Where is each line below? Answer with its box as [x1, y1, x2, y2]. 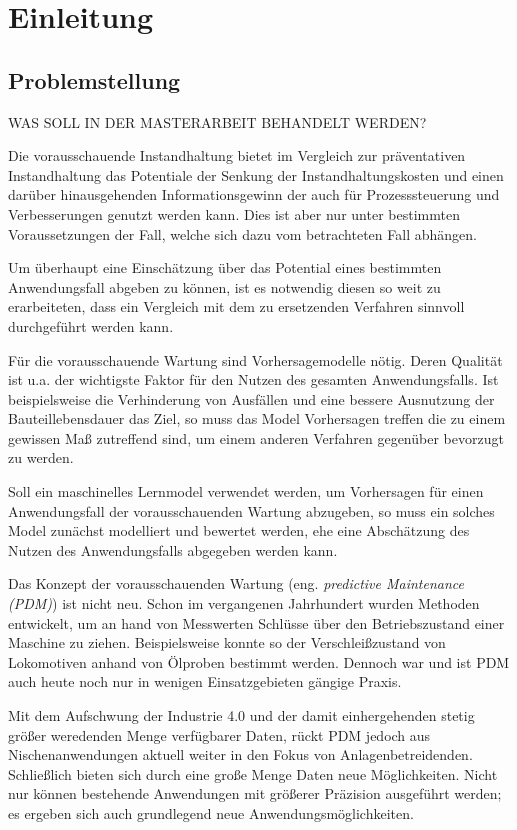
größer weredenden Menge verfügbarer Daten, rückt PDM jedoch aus [8, 724, 431, 745]
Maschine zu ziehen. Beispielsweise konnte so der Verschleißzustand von [8, 632, 446, 653]
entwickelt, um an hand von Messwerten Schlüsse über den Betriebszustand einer [8, 612, 505, 633]
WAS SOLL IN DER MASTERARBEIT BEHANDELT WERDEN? [8, 111, 427, 132]
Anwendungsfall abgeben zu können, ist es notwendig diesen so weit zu [8, 276, 441, 297]
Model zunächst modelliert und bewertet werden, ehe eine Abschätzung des [8, 520, 470, 541]
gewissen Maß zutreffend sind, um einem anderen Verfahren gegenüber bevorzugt [8, 427, 504, 448]
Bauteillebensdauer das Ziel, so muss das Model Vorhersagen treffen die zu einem [8, 408, 506, 429]
